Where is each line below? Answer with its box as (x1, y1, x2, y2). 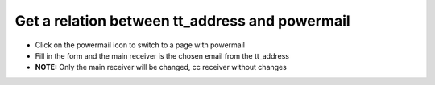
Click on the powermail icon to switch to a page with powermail (35, 40, 246, 50)
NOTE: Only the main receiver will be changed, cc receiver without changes (35, 63, 288, 72)
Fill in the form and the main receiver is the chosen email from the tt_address (35, 51, 290, 60)
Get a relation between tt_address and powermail (14, 12, 350, 30)
